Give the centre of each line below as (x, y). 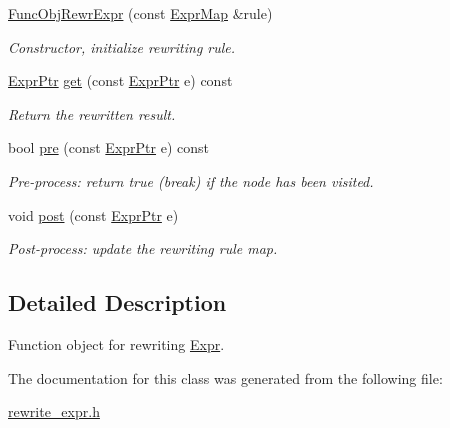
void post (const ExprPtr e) (93, 214)
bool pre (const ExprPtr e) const (108, 147)
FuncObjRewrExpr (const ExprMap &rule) (140, 13)
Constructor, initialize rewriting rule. (122, 46)
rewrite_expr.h (54, 411)
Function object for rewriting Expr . (116, 343)
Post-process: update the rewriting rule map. (143, 248)
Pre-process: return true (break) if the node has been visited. (191, 180)
